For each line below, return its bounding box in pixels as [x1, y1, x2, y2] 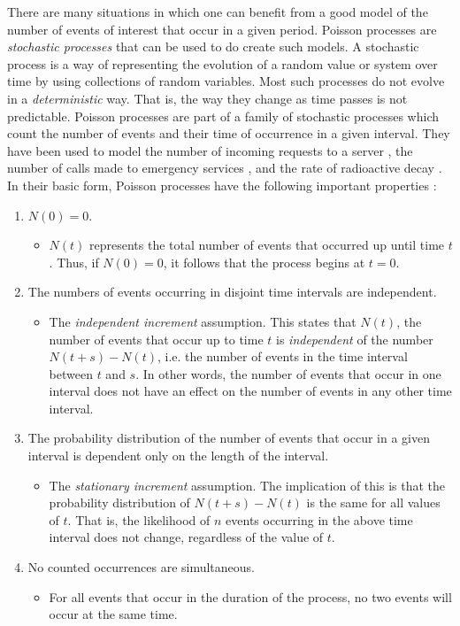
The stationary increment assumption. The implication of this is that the [49, 475, 445, 494]
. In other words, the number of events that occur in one [135, 364, 441, 383]
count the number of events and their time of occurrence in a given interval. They [7, 124, 450, 143]
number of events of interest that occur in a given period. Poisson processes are [7, 19, 437, 38]
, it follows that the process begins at [163, 252, 365, 271]
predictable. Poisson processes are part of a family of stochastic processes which [7, 106, 439, 125]
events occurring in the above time [226, 510, 413, 529]
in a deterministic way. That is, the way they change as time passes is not [7, 89, 408, 107]
